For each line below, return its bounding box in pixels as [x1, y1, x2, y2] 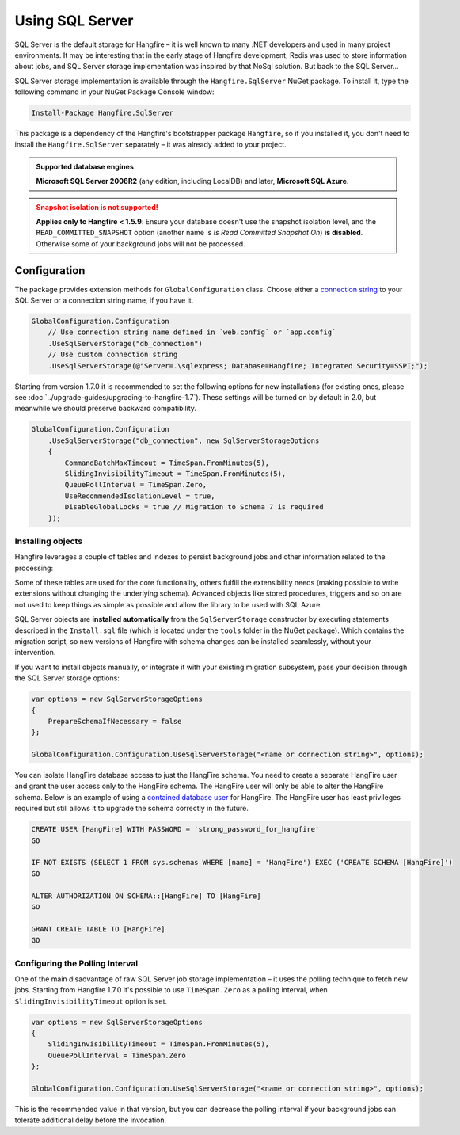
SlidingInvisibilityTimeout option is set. [14, 996, 168, 1006]
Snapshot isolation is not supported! [36, 202, 158, 211]
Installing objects [14, 535, 83, 547]
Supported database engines [36, 162, 135, 171]
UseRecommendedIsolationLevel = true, [64, 491, 215, 501]
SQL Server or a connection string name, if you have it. [14, 295, 194, 305]
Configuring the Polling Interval [14, 958, 139, 969]
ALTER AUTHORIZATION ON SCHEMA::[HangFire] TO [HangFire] [31, 891, 261, 901]
